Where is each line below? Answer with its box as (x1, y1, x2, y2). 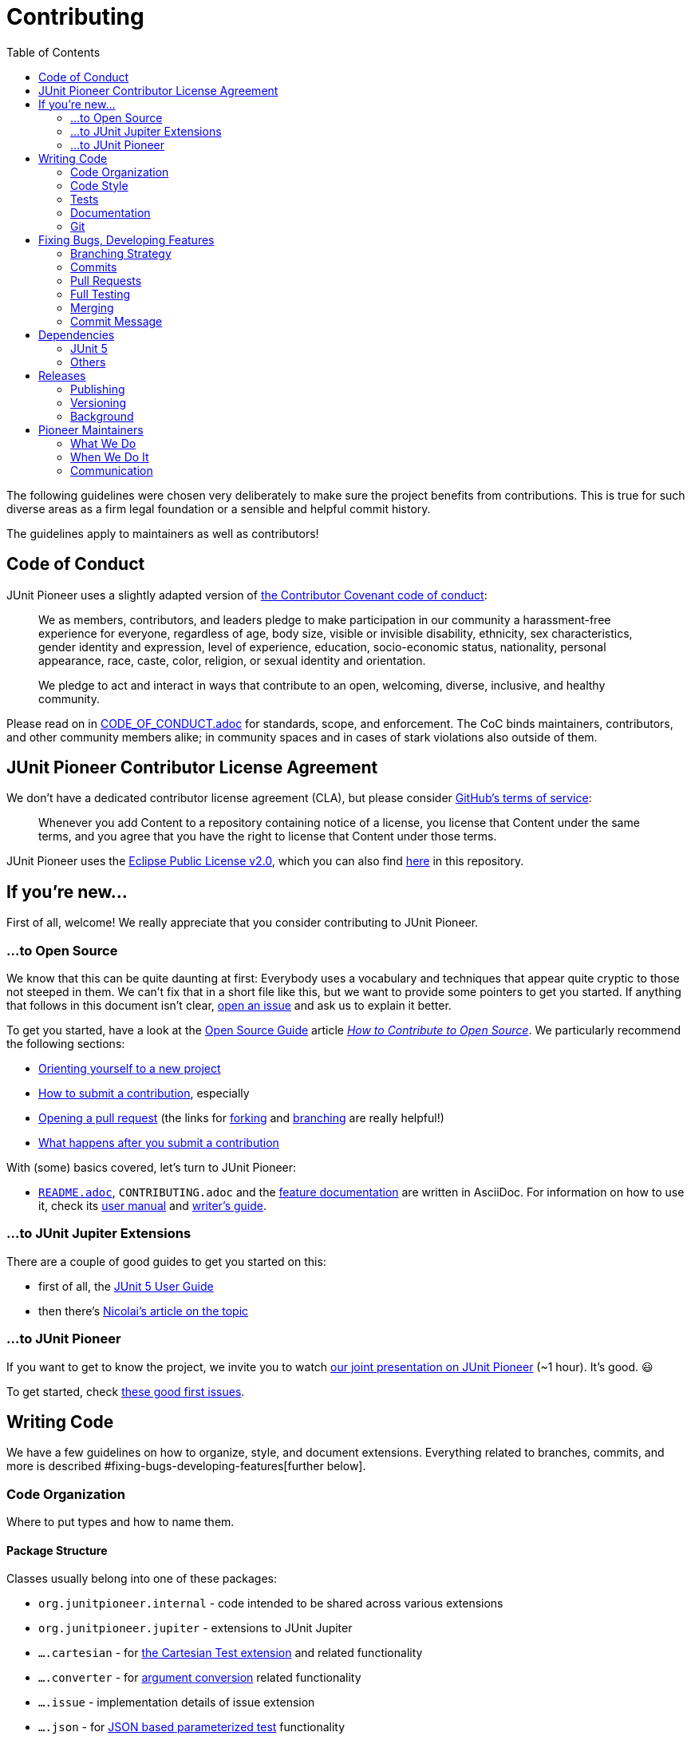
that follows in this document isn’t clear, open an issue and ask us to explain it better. (6, 999, 452, 1013)
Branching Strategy (70, 246, 172, 260)
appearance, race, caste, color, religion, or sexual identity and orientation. (38, 653, 426, 667)
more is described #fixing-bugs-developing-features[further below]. (6, 1459, 366, 1473)
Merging (70, 300, 114, 314)
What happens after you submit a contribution (38, 1136, 279, 1150)
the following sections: (6, 1037, 125, 1051)
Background (70, 409, 134, 423)
